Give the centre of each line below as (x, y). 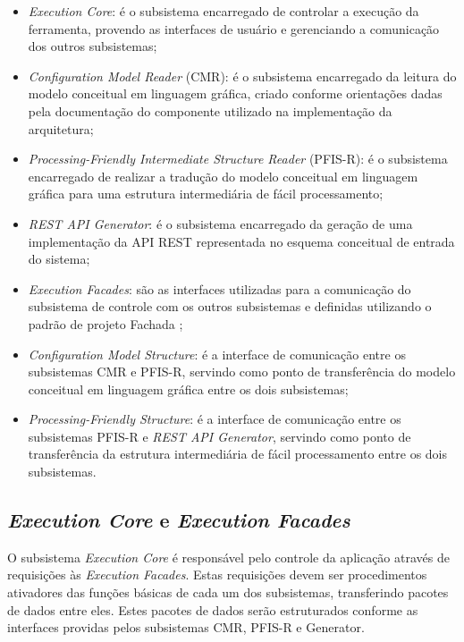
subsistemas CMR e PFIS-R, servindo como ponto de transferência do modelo (242, 372)
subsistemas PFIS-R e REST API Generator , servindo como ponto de (219, 436)
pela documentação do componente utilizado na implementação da (210, 110)
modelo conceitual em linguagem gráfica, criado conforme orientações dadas (235, 93)
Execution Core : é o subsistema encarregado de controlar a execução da (224, 11)
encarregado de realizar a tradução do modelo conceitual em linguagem (223, 176)
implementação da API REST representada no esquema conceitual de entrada (241, 241)
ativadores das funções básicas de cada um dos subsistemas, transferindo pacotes (228, 592)
